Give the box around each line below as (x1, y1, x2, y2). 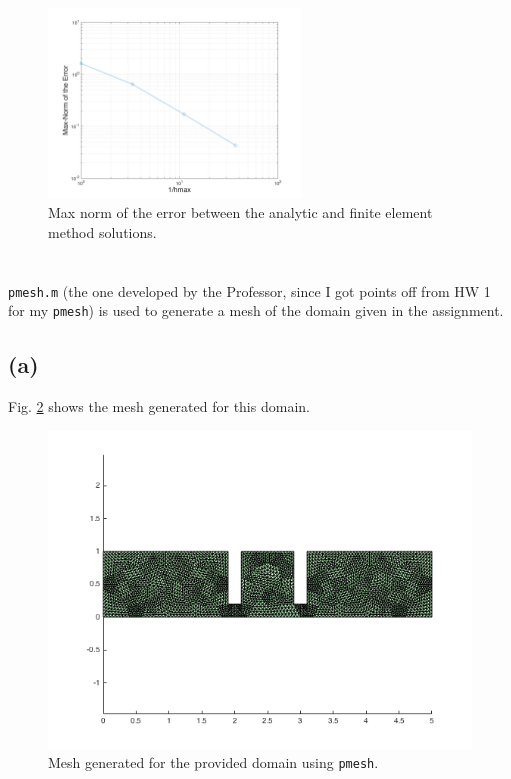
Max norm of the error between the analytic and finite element (48, 202, 433, 223)
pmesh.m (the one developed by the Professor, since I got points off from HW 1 (8, 280, 491, 301)
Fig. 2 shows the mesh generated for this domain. (8, 396, 310, 417)
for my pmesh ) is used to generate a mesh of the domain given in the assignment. (8, 300, 504, 321)
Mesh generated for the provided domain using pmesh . (48, 752, 379, 773)
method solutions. (48, 221, 157, 242)
